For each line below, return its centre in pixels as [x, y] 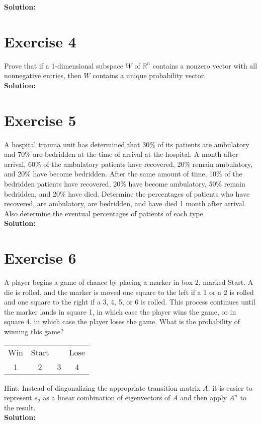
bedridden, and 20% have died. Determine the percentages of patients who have [127, 193]
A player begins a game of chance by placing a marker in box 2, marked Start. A [129, 282]
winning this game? [34, 331]
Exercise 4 [40, 41]
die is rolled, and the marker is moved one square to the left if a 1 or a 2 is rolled [129, 292]
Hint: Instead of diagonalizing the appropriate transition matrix [102, 387]
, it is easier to [230, 387]
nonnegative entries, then [43, 75]
